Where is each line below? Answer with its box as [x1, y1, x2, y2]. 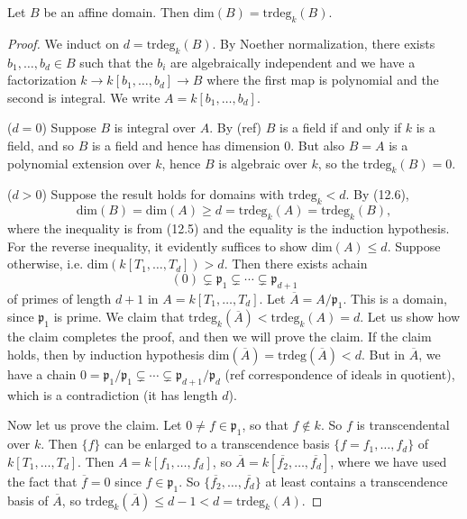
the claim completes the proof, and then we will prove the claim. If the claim [7, 327, 432, 346]
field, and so [7, 135, 74, 154]
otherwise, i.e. [7, 254, 84, 273]
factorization [7, 70, 77, 89]
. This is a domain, [343, 288, 447, 307]
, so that [242, 415, 288, 434]
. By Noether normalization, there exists [212, 33, 435, 52]
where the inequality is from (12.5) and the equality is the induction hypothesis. [7, 218, 450, 237]
